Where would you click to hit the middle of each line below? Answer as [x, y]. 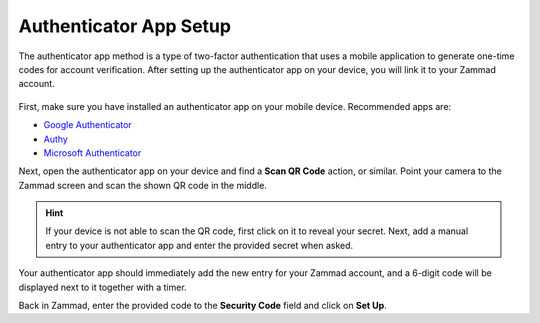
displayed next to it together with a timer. [102, 287]
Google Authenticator [87, 125]
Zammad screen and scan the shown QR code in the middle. [142, 185]
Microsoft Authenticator [92, 152]
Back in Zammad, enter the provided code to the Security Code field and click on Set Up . [202, 306]
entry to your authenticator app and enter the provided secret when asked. [199, 245]
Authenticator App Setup [125, 26]
